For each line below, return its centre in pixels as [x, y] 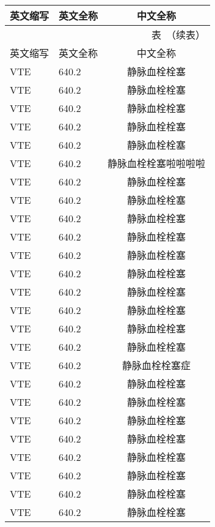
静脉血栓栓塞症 [157, 365]
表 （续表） [179, 35]
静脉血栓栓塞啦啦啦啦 [157, 163]
